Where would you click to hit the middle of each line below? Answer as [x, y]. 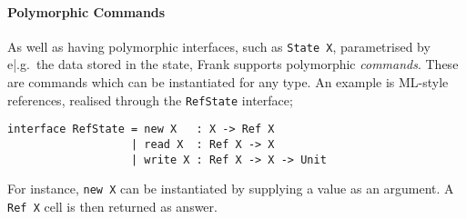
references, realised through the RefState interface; [150, 100]
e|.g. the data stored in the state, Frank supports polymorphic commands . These [233, 64]
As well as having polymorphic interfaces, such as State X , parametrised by [219, 46]
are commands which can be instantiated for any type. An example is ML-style [228, 82]
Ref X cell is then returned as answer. [112, 206]
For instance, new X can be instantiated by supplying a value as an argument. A [231, 189]
